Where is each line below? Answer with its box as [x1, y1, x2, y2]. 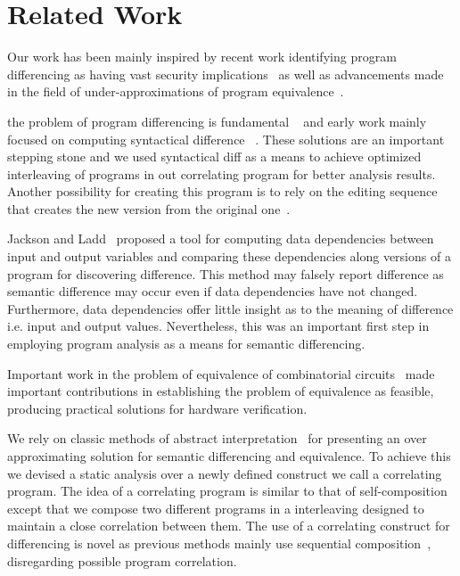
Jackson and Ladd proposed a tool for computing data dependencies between [7, 229, 434, 248]
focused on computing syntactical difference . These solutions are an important [7, 129, 445, 148]
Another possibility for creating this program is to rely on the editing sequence [7, 182, 438, 201]
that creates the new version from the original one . [7, 199, 291, 218]
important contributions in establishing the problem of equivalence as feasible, [7, 382, 434, 400]
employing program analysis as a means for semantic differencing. [7, 334, 366, 353]
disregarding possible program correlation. [7, 551, 237, 570]
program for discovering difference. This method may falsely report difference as [7, 264, 444, 283]
